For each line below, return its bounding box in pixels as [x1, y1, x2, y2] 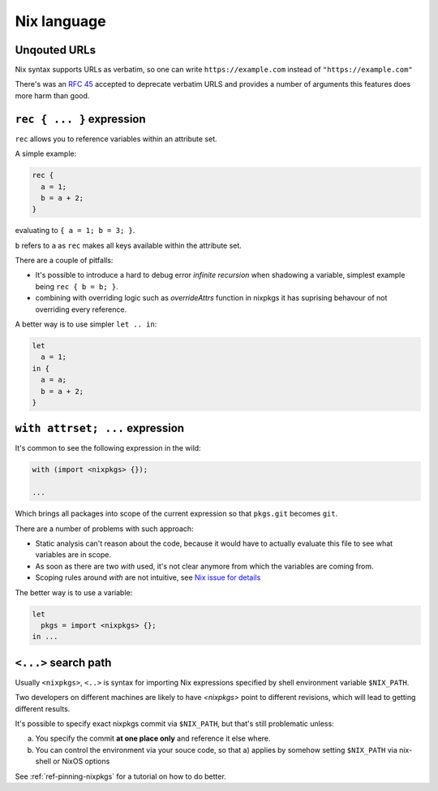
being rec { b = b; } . [35, 281, 118, 292]
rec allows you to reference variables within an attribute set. [15, 134, 218, 144]
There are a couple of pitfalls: [15, 256, 114, 266]
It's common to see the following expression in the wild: [15, 443, 202, 453]
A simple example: [15, 149, 77, 158]
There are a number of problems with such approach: [15, 524, 194, 534]
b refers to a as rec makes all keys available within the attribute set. [15, 240, 243, 250]
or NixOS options [53, 756, 110, 767]
